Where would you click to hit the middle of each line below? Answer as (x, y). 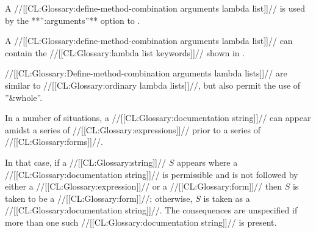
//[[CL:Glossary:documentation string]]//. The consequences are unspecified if (151, 210)
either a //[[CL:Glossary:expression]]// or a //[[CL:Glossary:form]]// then (143, 186)
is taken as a (227, 198)
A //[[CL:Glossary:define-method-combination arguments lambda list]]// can (149, 41)
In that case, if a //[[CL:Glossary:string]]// (85, 162)
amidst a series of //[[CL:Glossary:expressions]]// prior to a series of (133, 129)
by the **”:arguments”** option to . (73, 20)
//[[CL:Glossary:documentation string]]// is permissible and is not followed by (152, 174)
